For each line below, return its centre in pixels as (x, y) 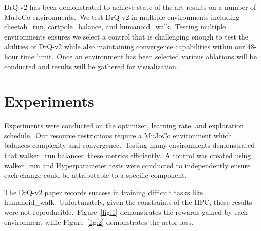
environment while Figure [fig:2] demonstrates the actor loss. (99, 222)
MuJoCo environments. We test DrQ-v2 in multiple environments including (122, 16)
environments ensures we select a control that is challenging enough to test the (126, 36)
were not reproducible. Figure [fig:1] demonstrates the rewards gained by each (126, 212)
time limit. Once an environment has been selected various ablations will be (139, 56)
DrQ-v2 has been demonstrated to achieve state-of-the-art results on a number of (130, 7)
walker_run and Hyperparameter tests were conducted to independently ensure (127, 165)
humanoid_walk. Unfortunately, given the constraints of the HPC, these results (128, 202)
